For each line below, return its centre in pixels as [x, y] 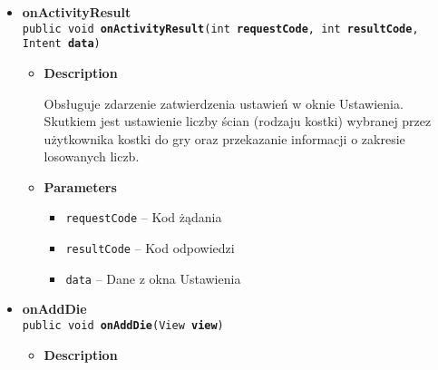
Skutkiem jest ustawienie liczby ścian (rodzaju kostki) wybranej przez [238, 121]
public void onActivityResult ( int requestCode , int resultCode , [220, 29]
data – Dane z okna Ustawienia [153, 278]
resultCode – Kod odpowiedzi [150, 248]
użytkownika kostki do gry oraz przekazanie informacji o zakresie [224, 138]
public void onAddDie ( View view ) [123, 326]
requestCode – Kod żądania [144, 217]
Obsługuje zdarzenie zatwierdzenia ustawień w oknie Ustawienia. [224, 103]
